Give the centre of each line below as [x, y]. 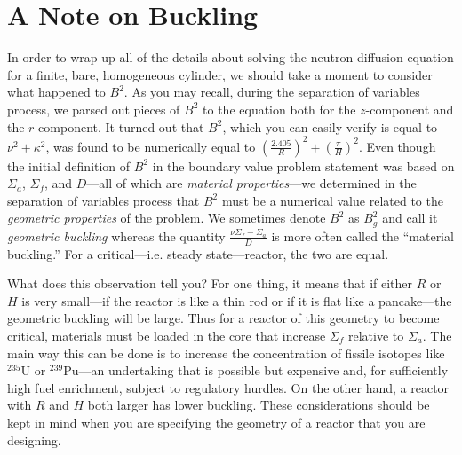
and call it [410, 218]
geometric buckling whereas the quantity [116, 235]
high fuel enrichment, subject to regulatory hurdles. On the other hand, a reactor [228, 387]
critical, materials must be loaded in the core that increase [167, 336]
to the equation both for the [279, 109]
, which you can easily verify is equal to [330, 126]
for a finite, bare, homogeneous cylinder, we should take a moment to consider [220, 74]
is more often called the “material [362, 235]
